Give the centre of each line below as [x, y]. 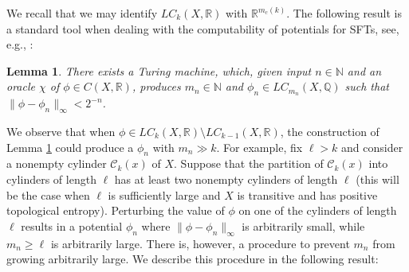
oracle [21, 86]
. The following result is [344, 13]
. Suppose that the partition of [249, 163]
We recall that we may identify [82, 13]
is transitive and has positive [307, 194]
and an [364, 70]
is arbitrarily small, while [303, 225]
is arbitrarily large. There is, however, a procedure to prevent [200, 243]
